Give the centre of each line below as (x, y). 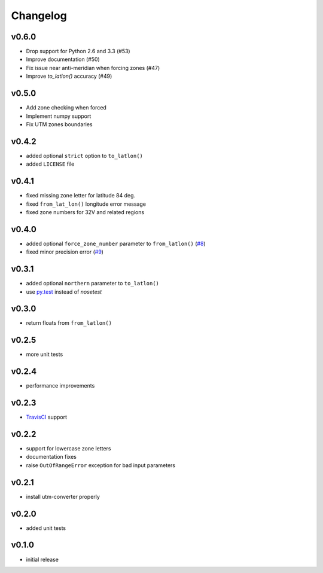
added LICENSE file (50, 164)
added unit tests (46, 528)
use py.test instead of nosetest (64, 292)
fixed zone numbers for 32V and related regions (85, 212)
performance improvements (60, 386)
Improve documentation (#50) (63, 59)
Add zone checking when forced (66, 108)
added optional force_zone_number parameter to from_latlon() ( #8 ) (116, 243)
